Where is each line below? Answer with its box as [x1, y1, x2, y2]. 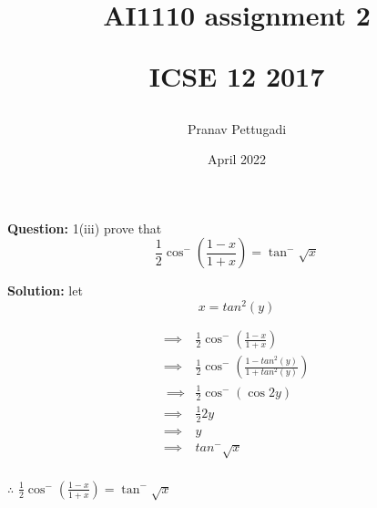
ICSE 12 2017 [148, 57, 325, 95]
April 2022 [207, 150, 267, 169]
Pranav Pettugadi [187, 119, 287, 138]
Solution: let [7, 281, 83, 300]
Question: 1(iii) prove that [7, 218, 162, 237]
